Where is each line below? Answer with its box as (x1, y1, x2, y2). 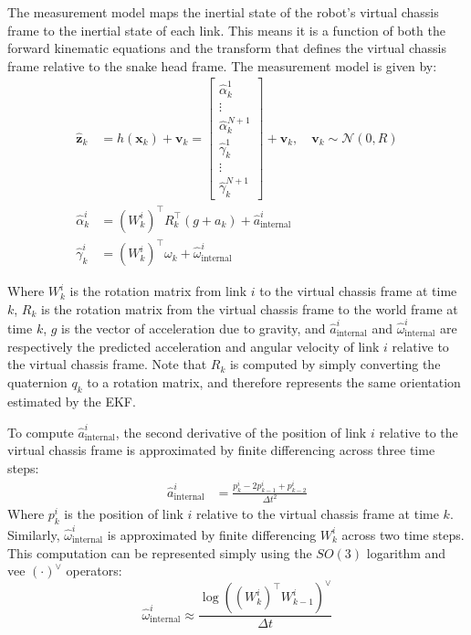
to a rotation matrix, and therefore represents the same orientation (87, 372, 461, 391)
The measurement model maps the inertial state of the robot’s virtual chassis (7, 3, 439, 21)
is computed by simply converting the (229, 355, 441, 374)
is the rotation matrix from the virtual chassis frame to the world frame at (41, 299, 458, 318)
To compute (7, 422, 74, 441)
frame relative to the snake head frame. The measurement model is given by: (7, 56, 437, 75)
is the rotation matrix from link (69, 281, 247, 301)
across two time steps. (341, 524, 465, 544)
